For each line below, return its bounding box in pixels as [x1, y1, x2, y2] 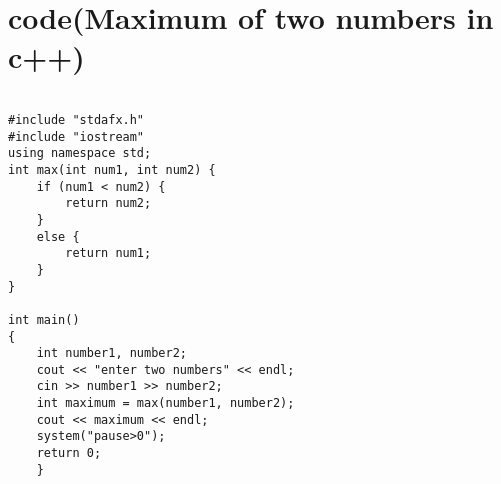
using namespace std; [8, 146, 152, 161]
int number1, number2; [36, 346, 187, 361]
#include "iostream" [8, 129, 145, 144]
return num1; [65, 246, 152, 261]
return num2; [65, 196, 152, 211]
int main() [8, 312, 80, 327]
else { [36, 229, 80, 244]
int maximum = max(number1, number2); [36, 396, 295, 411]
